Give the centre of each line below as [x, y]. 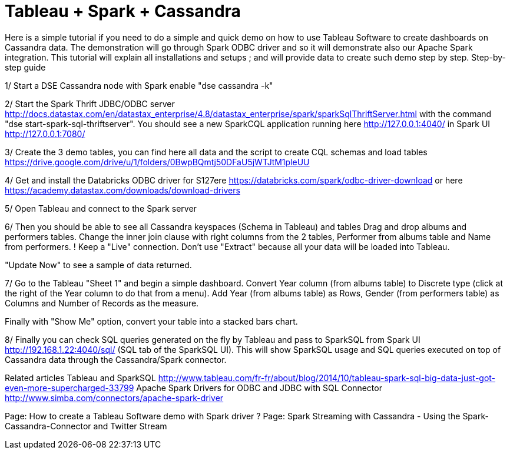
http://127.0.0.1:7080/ [45, 133]
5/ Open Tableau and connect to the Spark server [101, 208]
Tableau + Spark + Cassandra [123, 11]
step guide [25, 67]
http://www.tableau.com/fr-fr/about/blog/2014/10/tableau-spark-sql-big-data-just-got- [327, 378]
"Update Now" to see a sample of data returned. [98, 265]
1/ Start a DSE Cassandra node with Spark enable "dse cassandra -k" [139, 85]
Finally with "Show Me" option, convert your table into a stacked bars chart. [151, 321]
